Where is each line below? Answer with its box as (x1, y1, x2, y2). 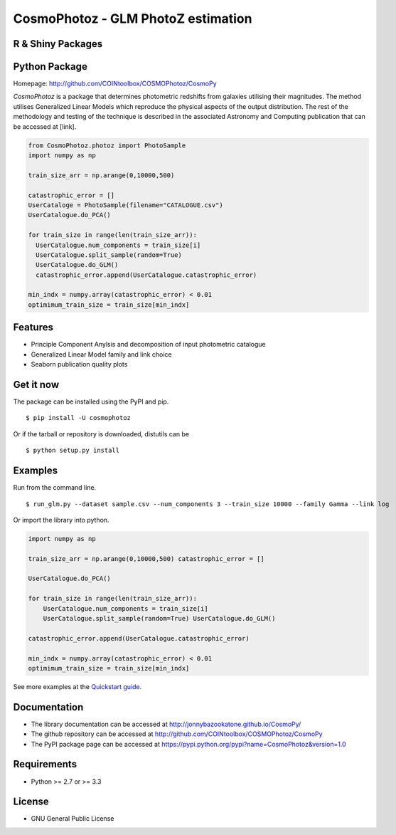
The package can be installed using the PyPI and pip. (13, 397, 169, 406)
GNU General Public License (31, 814, 114, 823)
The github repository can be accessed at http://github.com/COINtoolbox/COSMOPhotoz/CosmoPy (31, 730, 323, 738)
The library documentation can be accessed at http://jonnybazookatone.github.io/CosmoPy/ (31, 720, 301, 728)
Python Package (13, 61, 88, 73)
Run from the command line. (13, 483, 97, 492)
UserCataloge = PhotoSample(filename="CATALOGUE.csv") (28, 201, 223, 209)
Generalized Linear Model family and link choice (31, 350, 172, 359)
